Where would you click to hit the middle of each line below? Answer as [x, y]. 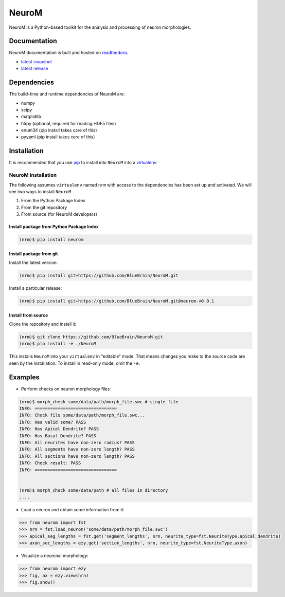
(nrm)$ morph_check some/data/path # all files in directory [94, 490]
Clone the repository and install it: [43, 324]
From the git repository [44, 207]
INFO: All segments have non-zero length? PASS [77, 449]
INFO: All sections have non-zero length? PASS [77, 456]
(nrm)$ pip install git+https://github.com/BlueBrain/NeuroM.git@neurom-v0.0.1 [117, 301]
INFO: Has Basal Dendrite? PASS [58, 436]
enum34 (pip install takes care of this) [59, 130]
